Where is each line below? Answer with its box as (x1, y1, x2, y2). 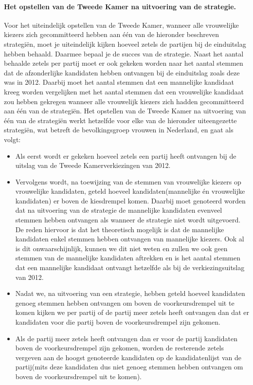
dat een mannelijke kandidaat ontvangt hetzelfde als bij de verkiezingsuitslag (15, 262, 245, 273)
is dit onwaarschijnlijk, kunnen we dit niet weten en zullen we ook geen (15, 243, 228, 253)
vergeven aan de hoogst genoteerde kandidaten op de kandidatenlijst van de (15, 352, 241, 362)
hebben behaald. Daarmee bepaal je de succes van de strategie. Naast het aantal (4, 48, 244, 58)
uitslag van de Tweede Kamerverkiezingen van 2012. (15, 160, 171, 170)
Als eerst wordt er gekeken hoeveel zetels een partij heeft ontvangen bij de (15, 150, 236, 161)
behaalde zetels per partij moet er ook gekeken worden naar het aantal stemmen (4, 58, 243, 68)
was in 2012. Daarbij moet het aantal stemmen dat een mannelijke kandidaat (4, 77, 234, 87)
